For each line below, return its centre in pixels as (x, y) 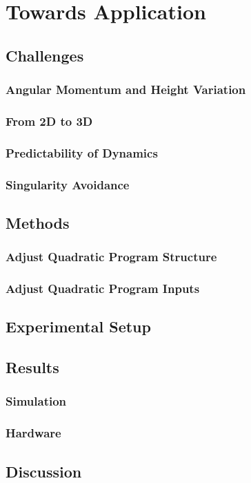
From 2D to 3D (49, 121)
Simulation (36, 401)
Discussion (44, 471)
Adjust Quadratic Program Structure (111, 257)
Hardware (33, 433)
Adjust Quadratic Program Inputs (103, 288)
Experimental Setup (78, 326)
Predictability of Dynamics (82, 152)
